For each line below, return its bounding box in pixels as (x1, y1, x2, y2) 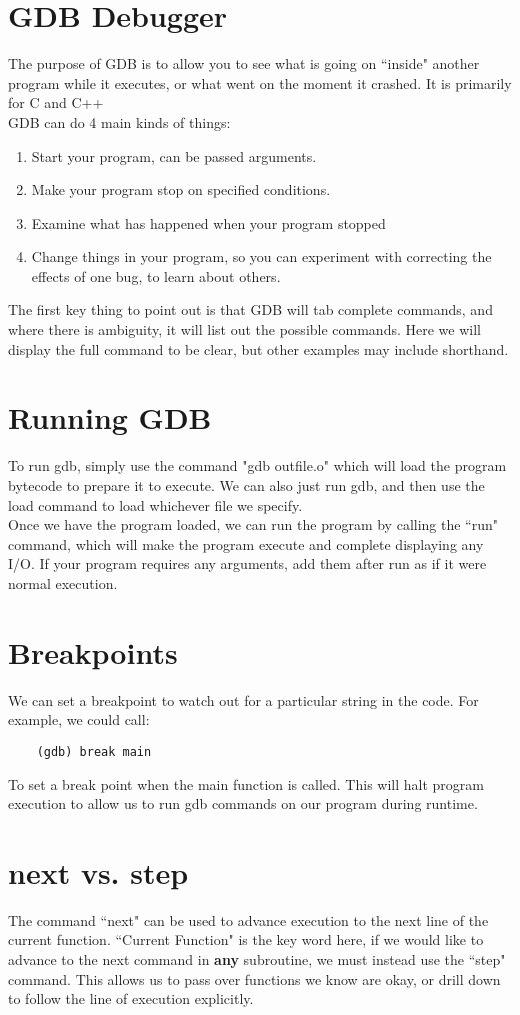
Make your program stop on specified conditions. (31, 179, 331, 200)
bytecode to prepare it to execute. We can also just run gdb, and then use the (8, 474, 485, 495)
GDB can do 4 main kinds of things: (8, 111, 231, 132)
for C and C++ (8, 92, 104, 113)
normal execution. (8, 572, 118, 593)
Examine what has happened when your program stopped (31, 212, 386, 233)
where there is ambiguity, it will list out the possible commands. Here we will (8, 319, 481, 340)
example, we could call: (8, 709, 150, 730)
